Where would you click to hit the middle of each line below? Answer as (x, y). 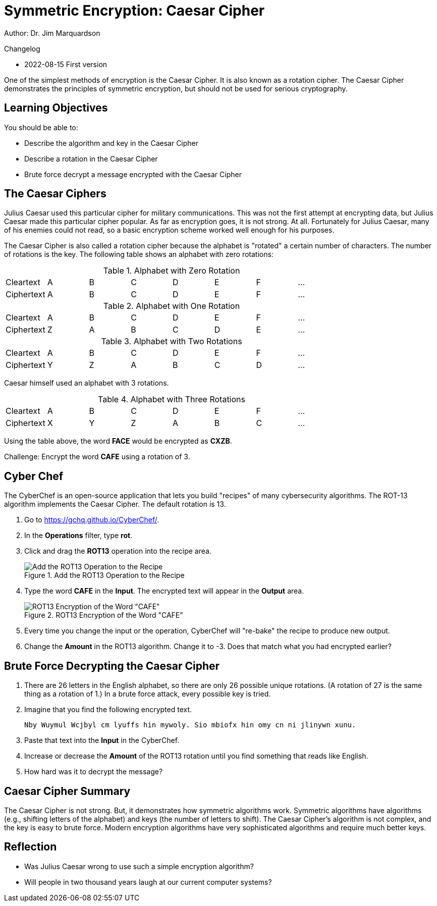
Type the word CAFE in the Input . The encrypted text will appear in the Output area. (164, 591)
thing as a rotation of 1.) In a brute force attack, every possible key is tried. (148, 694)
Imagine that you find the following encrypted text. (108, 710)
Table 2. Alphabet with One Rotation (172, 306)
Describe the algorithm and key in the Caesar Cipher (112, 143)
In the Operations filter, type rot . (78, 536)
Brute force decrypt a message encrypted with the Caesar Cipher (133, 174)
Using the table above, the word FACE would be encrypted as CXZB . (118, 441)
